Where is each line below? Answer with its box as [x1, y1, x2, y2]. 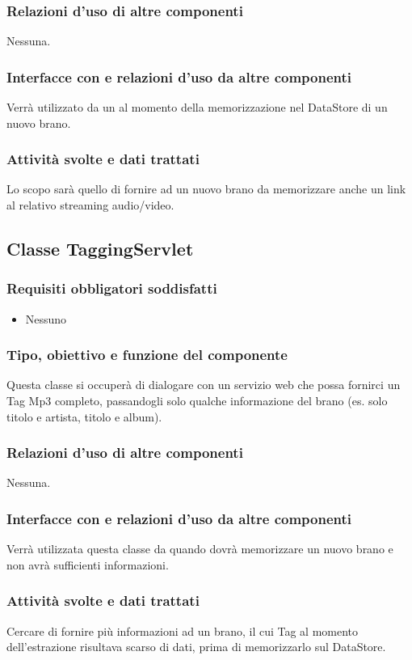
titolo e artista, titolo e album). [6, 408, 162, 425]
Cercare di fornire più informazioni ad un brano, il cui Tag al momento [6, 622, 359, 639]
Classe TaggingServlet [6, 236, 194, 261]
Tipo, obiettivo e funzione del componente [6, 345, 288, 365]
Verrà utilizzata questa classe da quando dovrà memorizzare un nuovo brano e [6, 540, 393, 557]
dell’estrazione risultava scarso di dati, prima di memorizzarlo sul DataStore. [6, 638, 386, 655]
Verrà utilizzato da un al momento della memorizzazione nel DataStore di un [6, 99, 388, 116]
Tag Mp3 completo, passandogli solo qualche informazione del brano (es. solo [6, 392, 388, 409]
